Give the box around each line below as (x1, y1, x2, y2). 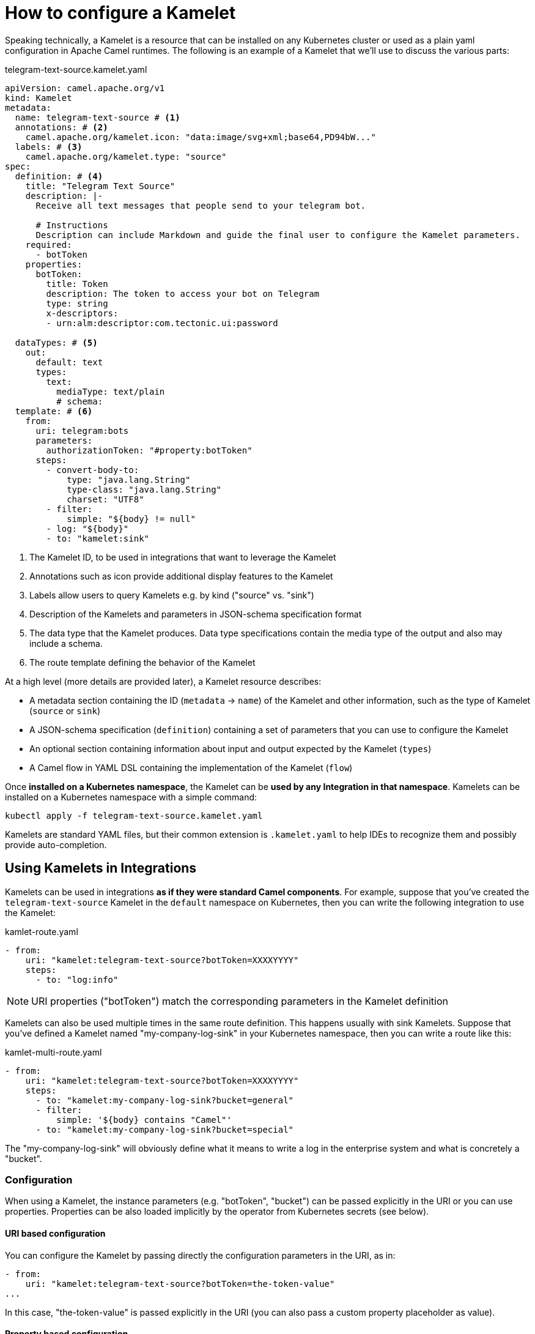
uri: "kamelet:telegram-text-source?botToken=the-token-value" (25, 1278, 335, 1289)
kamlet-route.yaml (5, 926, 78, 937)
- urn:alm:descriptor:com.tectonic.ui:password (46, 318, 278, 328)
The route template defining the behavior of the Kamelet (29, 657, 256, 668)
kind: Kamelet (5, 92, 72, 103)
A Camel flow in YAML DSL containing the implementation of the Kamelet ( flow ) (29, 762, 353, 773)
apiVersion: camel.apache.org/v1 (5, 83, 165, 93)
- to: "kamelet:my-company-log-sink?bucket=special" (35, 1124, 294, 1135)
